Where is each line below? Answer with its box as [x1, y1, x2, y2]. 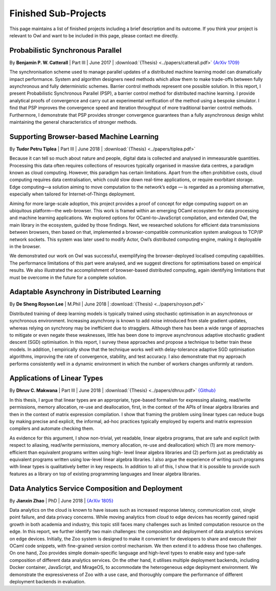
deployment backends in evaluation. [9, 578, 86, 584]
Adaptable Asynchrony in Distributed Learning [9, 288, 161, 296]
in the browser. [9, 243, 41, 249]
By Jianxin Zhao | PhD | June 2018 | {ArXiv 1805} [9, 497, 113, 504]
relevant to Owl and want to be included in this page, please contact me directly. [9, 32, 179, 38]
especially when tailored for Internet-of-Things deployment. [9, 191, 135, 197]
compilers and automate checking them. [9, 425, 95, 432]
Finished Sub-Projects [9, 8, 107, 19]
